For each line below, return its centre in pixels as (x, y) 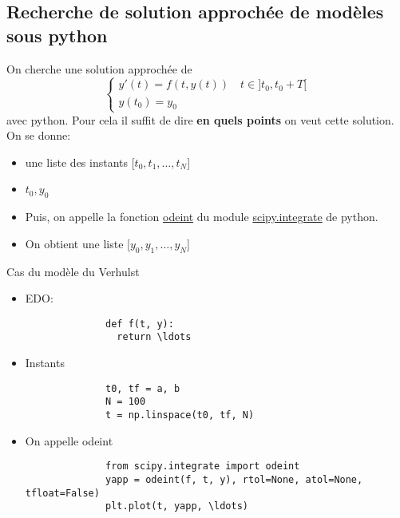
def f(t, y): (140, 324)
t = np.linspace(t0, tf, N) (180, 415)
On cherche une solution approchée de (99, 68)
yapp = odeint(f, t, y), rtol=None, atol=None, (234, 479)
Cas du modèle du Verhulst (73, 271)
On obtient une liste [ (77, 243)
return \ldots (154, 337)
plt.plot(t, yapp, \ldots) (177, 506)
